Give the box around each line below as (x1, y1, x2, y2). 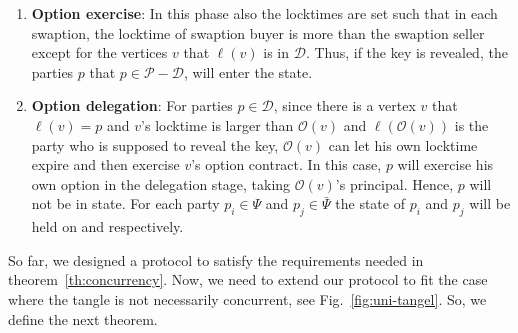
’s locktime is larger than (141, 114, 294, 135)
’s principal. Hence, (335, 173, 454, 194)
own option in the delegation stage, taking (31, 173, 291, 194)
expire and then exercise (31, 154, 180, 175)
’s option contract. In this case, (191, 154, 382, 175)
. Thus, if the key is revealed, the (305, 42, 508, 63)
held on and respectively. (31, 216, 184, 237)
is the (454, 114, 489, 135)
